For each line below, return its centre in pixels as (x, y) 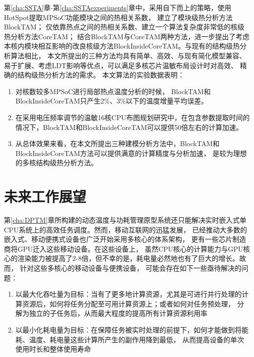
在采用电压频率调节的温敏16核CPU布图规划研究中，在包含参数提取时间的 (132, 117)
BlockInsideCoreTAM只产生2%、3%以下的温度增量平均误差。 (112, 101)
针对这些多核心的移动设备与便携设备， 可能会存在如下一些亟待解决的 (131, 268)
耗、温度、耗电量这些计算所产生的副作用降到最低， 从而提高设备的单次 (130, 339)
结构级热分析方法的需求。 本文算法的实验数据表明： (101, 75)
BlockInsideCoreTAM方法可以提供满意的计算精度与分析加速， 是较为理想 (131, 153)
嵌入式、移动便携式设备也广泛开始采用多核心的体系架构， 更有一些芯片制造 (125, 239)
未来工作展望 (45, 196)
